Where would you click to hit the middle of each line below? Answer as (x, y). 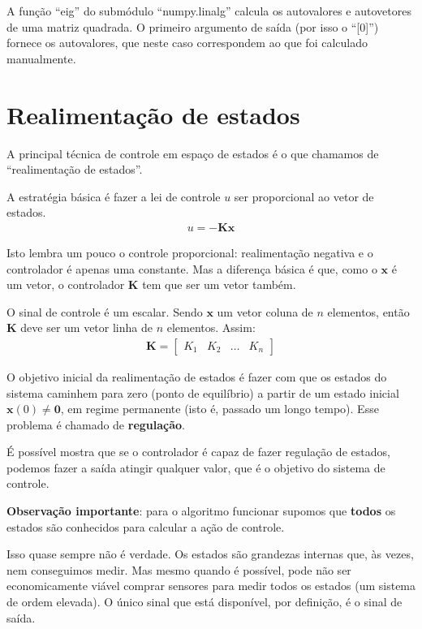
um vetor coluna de (265, 311)
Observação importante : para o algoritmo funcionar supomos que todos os (201, 511)
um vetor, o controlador (66, 284)
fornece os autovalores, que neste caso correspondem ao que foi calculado (187, 43)
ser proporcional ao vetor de (304, 196)
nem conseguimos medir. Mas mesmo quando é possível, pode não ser (179, 569)
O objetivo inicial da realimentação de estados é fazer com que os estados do (197, 376)
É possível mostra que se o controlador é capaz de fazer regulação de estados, (198, 452)
